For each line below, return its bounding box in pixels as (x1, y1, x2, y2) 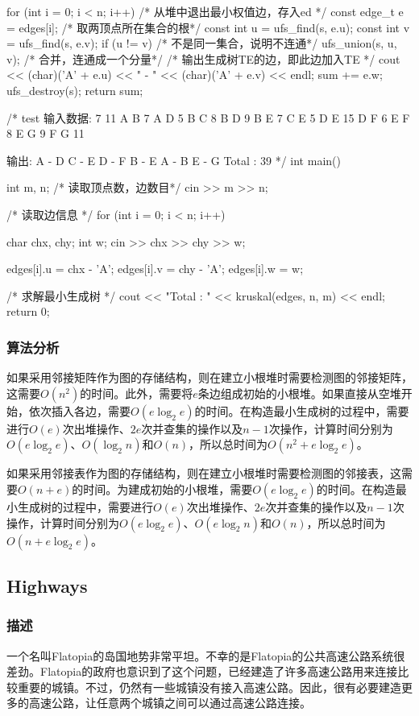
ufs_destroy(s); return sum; (6, 81, 143, 98)
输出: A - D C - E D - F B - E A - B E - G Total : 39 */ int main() (6, 151, 341, 168)
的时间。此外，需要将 (80, 384, 193, 401)
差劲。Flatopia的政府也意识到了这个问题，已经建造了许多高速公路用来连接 (6, 663, 398, 680)
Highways (6, 573, 88, 598)
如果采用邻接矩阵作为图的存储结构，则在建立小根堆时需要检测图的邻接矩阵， (6, 369, 413, 386)
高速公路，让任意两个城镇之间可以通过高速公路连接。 (28, 694, 311, 711)
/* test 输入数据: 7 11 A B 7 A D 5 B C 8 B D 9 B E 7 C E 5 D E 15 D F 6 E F (6, 109, 410, 126)
